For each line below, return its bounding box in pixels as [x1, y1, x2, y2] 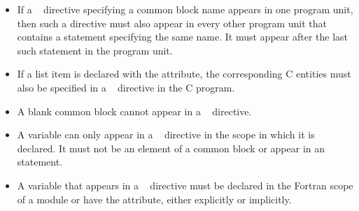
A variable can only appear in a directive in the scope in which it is [17, 127, 315, 142]
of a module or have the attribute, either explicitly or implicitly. [17, 191, 292, 206]
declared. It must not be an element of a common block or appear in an [17, 140, 325, 155]
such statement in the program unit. [17, 43, 173, 57]
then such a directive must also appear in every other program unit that [17, 15, 328, 30]
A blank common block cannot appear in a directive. [17, 103, 252, 118]
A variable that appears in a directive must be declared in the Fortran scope [17, 177, 353, 192]
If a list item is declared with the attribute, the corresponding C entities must [17, 66, 351, 81]
